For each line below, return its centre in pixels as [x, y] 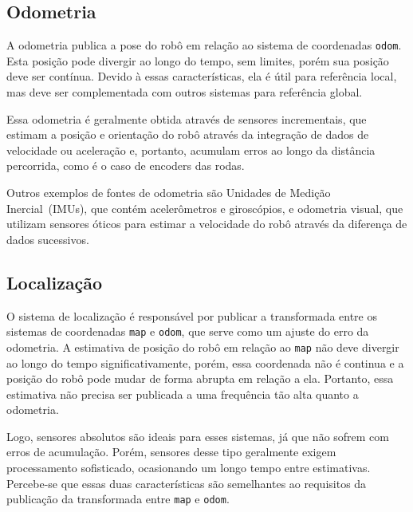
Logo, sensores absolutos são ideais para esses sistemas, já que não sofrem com [198, 436]
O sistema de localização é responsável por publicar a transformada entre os [192, 315]
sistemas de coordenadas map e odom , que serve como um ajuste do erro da [188, 331]
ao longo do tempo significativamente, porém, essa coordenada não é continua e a [205, 362]
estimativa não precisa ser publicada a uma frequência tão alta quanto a [183, 394]
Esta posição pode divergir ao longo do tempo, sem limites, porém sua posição [198, 60]
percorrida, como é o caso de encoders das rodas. [126, 165]
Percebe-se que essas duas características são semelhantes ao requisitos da [187, 483]
